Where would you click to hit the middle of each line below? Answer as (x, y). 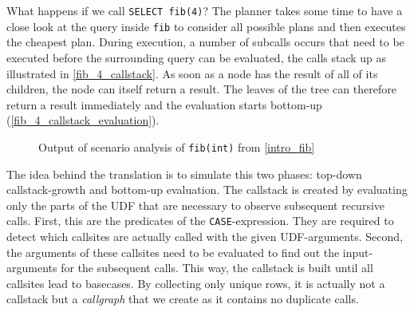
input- (358, 252)
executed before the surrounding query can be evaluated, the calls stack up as (197, 57)
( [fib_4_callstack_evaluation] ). (83, 120)
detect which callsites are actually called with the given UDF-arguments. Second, (205, 236)
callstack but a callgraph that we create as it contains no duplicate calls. (183, 299)
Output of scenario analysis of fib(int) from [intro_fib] (177, 146)
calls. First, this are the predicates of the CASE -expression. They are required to (200, 221)
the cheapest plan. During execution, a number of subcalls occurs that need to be (205, 42)
